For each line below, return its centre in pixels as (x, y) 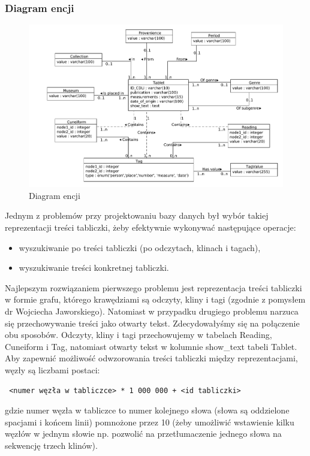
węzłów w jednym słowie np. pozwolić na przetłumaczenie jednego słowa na (143, 434)
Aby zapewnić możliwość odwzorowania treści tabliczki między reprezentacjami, (151, 358)
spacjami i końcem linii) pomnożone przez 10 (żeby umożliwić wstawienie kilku (150, 422)
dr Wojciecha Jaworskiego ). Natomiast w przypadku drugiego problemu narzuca (152, 311)
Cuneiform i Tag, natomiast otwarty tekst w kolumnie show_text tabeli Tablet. (151, 346)
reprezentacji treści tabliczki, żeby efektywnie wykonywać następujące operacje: (151, 227)
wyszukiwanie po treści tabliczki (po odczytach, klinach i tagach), (140, 247)
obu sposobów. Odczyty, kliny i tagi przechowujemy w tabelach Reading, (139, 335)
